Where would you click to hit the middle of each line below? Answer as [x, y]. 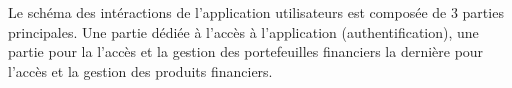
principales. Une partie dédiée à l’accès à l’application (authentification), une [243, 31]
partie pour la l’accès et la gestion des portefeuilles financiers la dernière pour [246, 51]
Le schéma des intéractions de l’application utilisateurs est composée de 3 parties [256, 12]
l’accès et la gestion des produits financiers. [140, 70]
